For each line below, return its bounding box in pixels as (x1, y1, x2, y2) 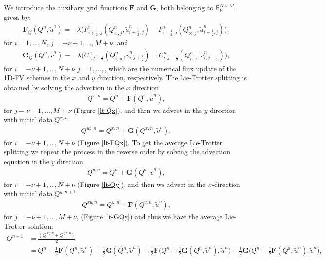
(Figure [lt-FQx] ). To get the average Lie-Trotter (77, 137, 223, 147)
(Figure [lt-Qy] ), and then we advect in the (77, 179, 206, 189)
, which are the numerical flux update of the (104, 63, 236, 73)
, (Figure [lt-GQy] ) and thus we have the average (76, 211, 223, 221)
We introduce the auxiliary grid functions (4, 2, 127, 12)
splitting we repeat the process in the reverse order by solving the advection (4, 147, 230, 157)
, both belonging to (156, 2, 214, 12)
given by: (4, 12, 31, 22)
